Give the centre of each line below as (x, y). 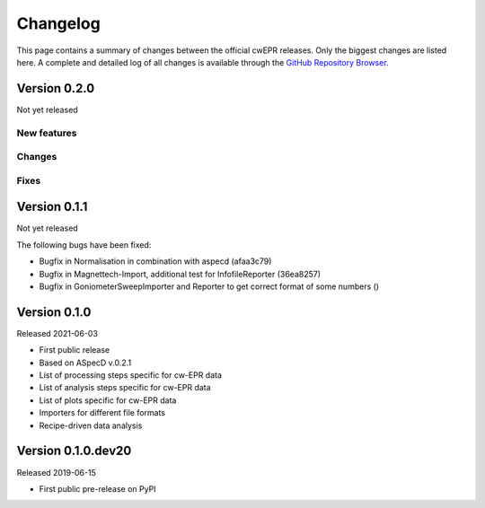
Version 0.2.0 (56, 88)
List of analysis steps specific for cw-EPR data (125, 388)
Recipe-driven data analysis (91, 425)
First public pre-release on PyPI (97, 488)
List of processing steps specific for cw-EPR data (131, 375)
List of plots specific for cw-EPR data (108, 400)
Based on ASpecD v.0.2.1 (85, 363)
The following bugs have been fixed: (84, 245)
